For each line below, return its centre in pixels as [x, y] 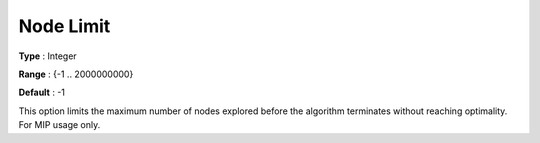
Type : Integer [47, 56]
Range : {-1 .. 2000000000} [76, 74]
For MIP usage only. [59, 125]
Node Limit [64, 26]
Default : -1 [41, 92]
